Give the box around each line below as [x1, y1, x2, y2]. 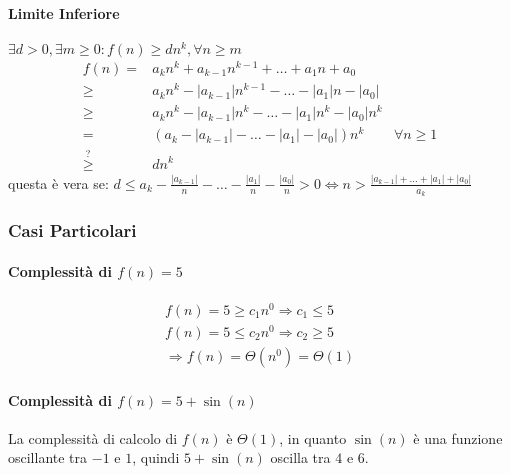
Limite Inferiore [8, 2, 120, 23]
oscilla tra [270, 447, 331, 468]
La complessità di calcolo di [8, 427, 178, 448]
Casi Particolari [8, 218, 137, 243]
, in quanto [279, 427, 347, 448]
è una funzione [413, 427, 503, 448]
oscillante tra [8, 447, 88, 468]
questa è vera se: [8, 172, 109, 193]
